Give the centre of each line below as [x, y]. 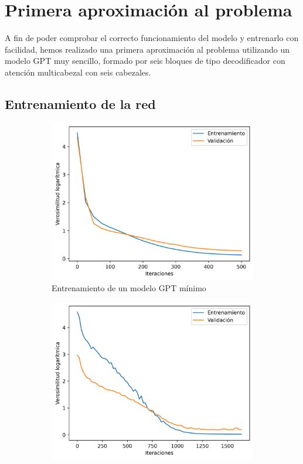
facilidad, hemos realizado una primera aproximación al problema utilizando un [147, 49]
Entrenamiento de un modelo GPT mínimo [129, 288]
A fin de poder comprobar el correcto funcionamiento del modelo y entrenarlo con [152, 38]
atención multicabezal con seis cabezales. [78, 72]
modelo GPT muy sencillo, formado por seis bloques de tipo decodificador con [145, 61]
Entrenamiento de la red [80, 103]
